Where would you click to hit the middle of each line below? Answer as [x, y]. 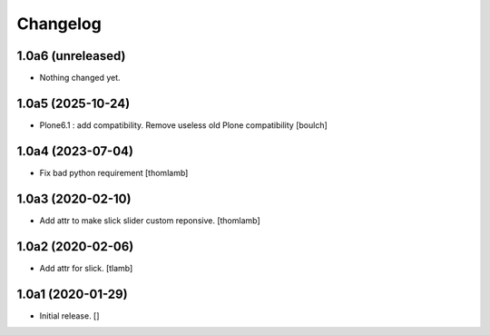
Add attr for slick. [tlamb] [86, 268]
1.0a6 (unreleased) [71, 56]
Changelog [59, 24]
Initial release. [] [69, 315]
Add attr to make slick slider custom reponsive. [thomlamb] [150, 220]
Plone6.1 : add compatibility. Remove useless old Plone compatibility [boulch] [184, 125]
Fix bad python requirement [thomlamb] [114, 172]
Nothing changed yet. [80, 78]
